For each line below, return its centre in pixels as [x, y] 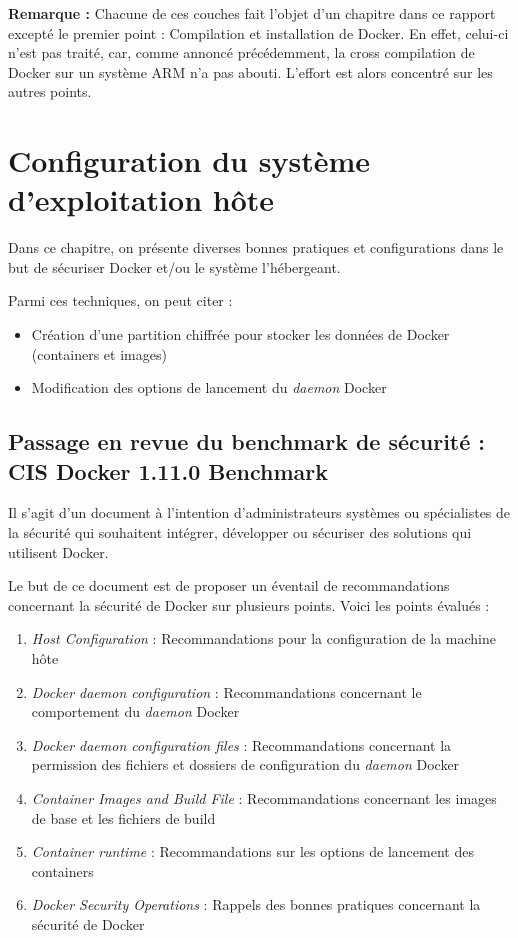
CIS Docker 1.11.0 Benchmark [168, 470]
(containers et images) [99, 353]
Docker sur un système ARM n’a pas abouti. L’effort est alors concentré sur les [250, 71]
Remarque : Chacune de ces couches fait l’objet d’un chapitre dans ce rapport [252, 13]
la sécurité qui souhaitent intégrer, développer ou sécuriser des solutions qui [240, 532]
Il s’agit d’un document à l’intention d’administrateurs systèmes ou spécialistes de [259, 512]
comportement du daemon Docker [135, 711]
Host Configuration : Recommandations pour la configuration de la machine [263, 638]
